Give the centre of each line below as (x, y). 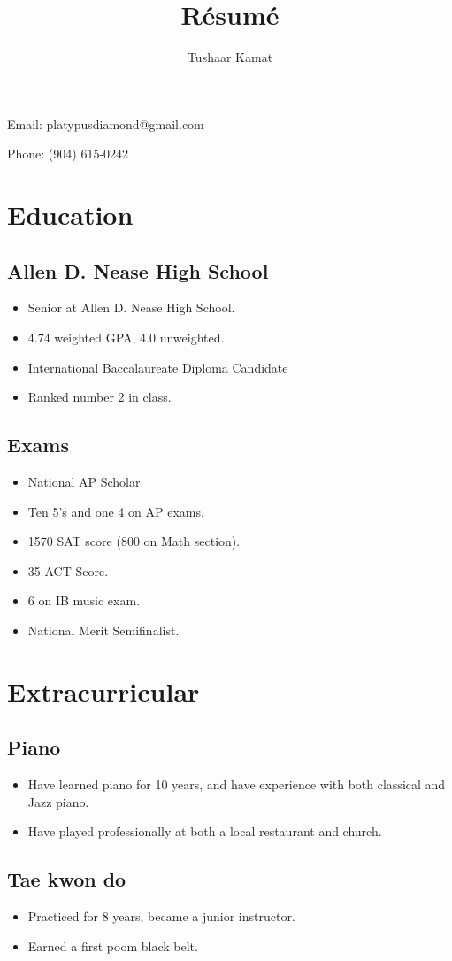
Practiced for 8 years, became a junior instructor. (161, 916)
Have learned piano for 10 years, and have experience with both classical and (237, 784)
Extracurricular (103, 691)
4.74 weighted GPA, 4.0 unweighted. (126, 338)
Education (70, 215)
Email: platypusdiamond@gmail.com (106, 123)
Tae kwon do (67, 879)
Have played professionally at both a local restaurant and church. (205, 831)
